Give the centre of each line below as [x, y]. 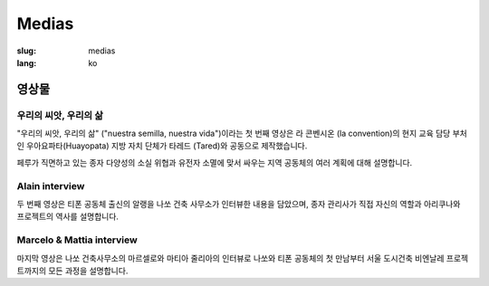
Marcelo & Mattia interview [77, 240]
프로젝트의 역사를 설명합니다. [68, 216]
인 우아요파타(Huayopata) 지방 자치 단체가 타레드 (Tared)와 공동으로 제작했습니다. [162, 146]
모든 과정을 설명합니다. [88, 271]
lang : [27, 62]
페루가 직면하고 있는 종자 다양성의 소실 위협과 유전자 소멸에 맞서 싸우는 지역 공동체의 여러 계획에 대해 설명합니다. [215, 162]
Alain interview [51, 186]
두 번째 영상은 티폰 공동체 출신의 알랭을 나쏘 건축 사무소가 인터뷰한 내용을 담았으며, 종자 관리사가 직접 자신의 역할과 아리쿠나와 [239, 205]
